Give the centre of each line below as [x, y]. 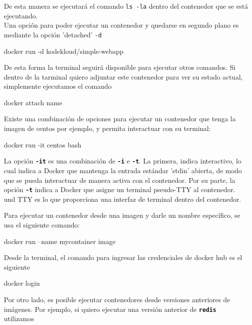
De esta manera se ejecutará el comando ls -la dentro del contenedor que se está [126, 6]
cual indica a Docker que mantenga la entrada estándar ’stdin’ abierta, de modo [123, 170]
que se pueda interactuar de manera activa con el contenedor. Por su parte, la [120, 180]
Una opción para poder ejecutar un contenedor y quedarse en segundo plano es [121, 25]
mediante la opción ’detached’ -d [53, 34]
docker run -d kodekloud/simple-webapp [64, 51]
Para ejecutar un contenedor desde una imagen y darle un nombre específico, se [122, 215]
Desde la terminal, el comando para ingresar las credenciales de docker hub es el [123, 257]
